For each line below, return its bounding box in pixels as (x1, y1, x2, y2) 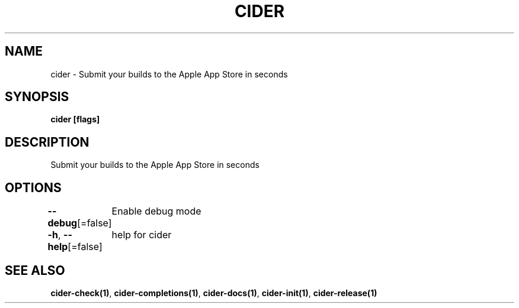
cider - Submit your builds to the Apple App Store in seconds (50, 69, 288, 79)
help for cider (111, 229, 172, 241)
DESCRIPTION (5, 134, 89, 150)
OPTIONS (5, 180, 62, 195)
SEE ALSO (5, 262, 65, 278)
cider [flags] (50, 114, 100, 125)
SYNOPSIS (5, 89, 69, 105)
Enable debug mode (111, 205, 201, 218)
